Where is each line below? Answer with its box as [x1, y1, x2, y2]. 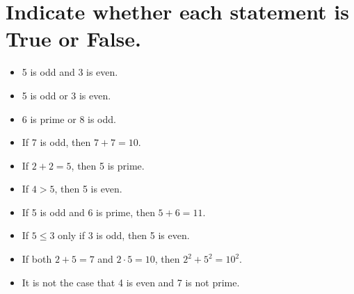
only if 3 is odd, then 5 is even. [58, 228, 190, 243]
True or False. [6, 24, 142, 53]
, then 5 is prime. [71, 158, 145, 172]
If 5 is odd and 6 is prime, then [22, 204, 155, 219]
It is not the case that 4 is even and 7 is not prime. [22, 275, 240, 289]
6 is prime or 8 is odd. [22, 111, 116, 126]
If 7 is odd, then [22, 135, 91, 149]
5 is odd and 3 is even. [22, 65, 118, 79]
